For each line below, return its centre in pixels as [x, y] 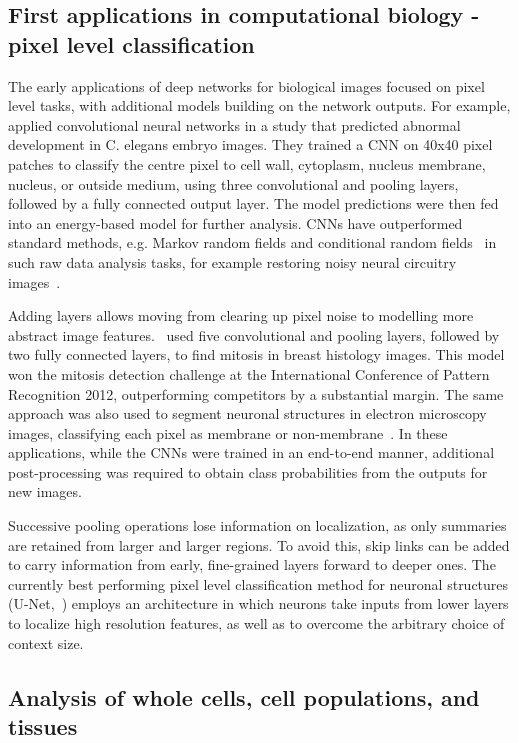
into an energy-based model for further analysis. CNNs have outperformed [235, 222]
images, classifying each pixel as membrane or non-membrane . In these [228, 432]
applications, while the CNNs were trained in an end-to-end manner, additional [251, 452]
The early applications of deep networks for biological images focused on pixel [246, 85]
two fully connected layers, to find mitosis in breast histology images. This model [256, 354]
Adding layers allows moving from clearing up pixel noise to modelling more [241, 315]
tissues [43, 726]
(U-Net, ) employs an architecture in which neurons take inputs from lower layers [258, 603]
